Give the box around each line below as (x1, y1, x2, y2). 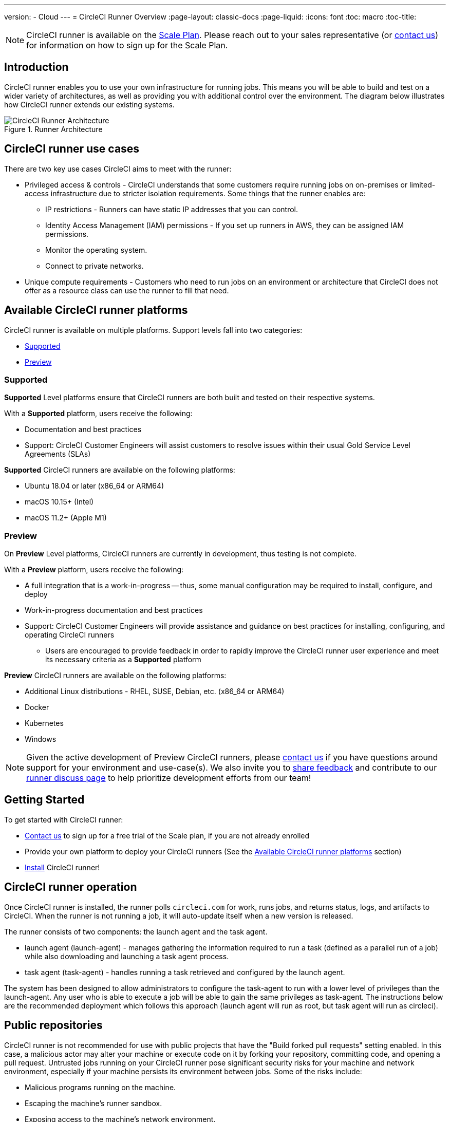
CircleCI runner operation (4, 881, 137, 894)
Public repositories (4, 1019, 103, 1032)
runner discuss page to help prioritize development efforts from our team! (26, 773, 311, 783)
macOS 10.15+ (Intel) (25, 497, 94, 507)
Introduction (4, 61, 69, 74)
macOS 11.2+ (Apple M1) (25, 513, 107, 522)
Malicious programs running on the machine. (25, 1082, 176, 1092)
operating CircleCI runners (25, 630, 115, 640)
